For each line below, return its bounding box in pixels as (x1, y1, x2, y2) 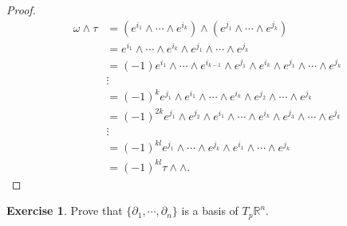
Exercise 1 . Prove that (6, 202, 123, 219)
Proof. (6, 2, 36, 18)
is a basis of (181, 202, 239, 219)
